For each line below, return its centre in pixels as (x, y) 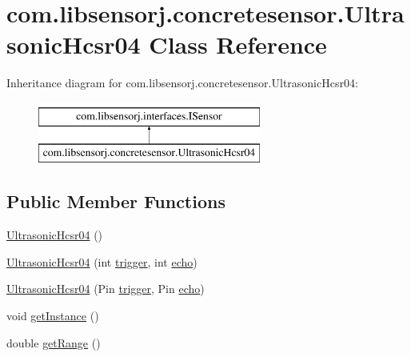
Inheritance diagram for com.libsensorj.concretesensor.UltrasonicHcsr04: (182, 83)
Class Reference (238, 44)
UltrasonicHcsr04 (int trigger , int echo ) (102, 261)
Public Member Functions (116, 201)
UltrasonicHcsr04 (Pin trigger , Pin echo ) (106, 289)
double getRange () (54, 342)
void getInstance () (53, 316)
